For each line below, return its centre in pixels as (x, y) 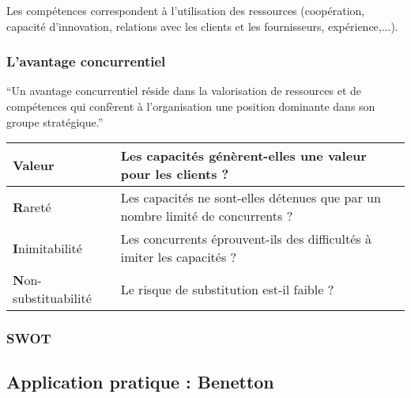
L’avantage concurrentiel (86, 61)
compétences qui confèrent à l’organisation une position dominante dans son (191, 106)
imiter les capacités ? (179, 257)
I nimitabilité (47, 248)
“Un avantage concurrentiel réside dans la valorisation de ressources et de (184, 91)
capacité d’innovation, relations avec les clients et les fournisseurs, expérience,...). (202, 26)
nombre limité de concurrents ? (207, 216)
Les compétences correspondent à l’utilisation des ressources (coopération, (186, 10)
